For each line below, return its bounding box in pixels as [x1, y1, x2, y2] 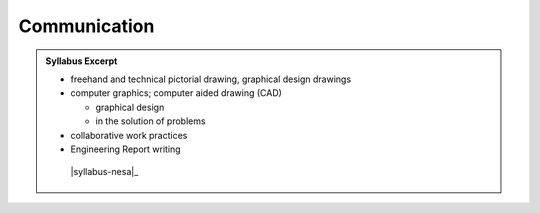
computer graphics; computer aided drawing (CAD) [70, 87, 282, 99]
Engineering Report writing [70, 143, 181, 155]
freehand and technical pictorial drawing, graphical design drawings [70, 73, 352, 85]
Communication [18, 15, 155, 37]
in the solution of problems [95, 115, 206, 127]
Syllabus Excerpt [45, 55, 118, 67]
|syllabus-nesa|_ [70, 166, 139, 178]
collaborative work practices [70, 129, 188, 141]
